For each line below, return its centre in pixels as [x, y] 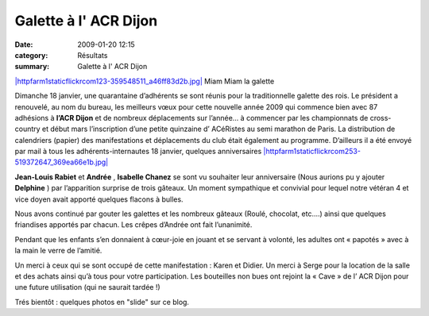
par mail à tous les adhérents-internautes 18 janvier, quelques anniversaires [138, 152]
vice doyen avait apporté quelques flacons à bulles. [99, 199]
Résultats [93, 55]
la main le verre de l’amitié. [58, 251]
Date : [24, 44]
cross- [381, 118]
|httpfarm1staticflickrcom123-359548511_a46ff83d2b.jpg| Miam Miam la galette [145, 81]
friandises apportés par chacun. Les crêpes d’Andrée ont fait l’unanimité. [133, 225]
